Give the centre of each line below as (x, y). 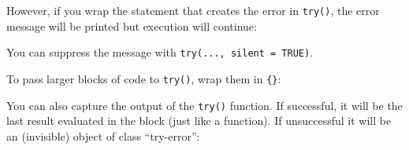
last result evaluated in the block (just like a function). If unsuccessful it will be (199, 121)
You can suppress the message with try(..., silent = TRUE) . (160, 52)
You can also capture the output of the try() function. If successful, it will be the (204, 105)
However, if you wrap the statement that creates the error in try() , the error (193, 10)
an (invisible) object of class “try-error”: (103, 135)
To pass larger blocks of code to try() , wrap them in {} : (144, 78)
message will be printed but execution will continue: (132, 26)
